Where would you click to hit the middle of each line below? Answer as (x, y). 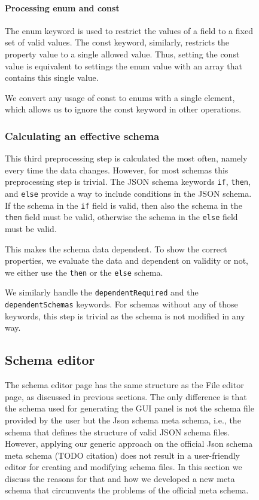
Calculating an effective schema (82, 135)
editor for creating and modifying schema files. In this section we (124, 467)
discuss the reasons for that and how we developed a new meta (120, 478)
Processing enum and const (62, 7)
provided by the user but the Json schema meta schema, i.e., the (123, 420)
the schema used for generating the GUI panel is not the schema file (129, 408)
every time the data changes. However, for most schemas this (117, 170)
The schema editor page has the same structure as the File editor (124, 385)
